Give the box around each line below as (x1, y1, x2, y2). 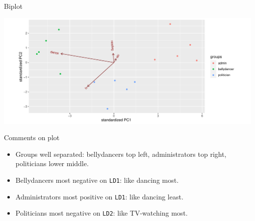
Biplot (4, 1, 23, 11)
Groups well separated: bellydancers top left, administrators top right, (15, 148, 227, 159)
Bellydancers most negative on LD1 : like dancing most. (15, 175, 179, 185)
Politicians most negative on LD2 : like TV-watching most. (15, 208, 188, 218)
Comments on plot (4, 132, 60, 143)
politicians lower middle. (15, 158, 89, 169)
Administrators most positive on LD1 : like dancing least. (15, 191, 183, 201)
